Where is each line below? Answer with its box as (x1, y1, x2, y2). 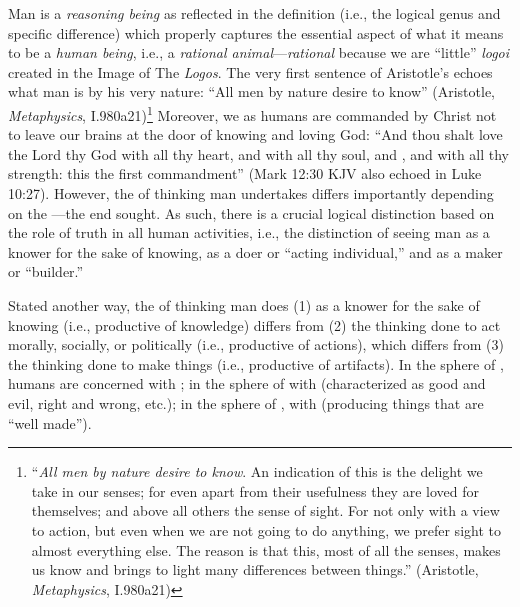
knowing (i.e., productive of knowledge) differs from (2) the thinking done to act (8, 314, 501, 335)
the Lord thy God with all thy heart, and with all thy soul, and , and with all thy (8, 143, 510, 164)
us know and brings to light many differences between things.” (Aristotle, (31, 559, 479, 580)
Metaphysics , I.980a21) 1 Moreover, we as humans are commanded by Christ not (8, 101, 497, 125)
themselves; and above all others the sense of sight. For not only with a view (31, 500, 500, 521)
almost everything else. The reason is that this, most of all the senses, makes (31, 539, 501, 560)
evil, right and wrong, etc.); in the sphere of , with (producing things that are (8, 392, 484, 413)
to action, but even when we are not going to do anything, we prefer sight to (31, 519, 501, 540)
